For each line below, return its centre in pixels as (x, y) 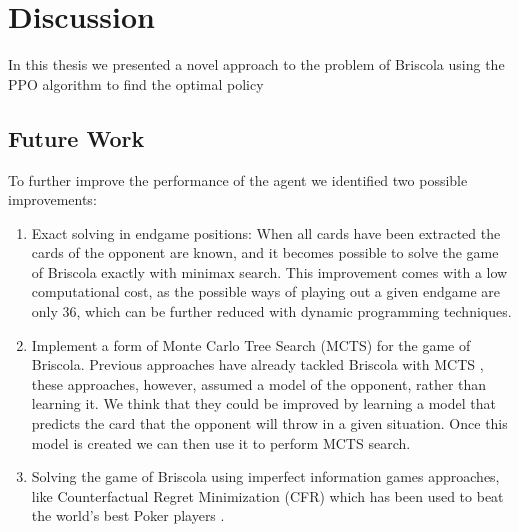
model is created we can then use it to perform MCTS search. (221, 442)
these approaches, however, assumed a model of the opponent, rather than (259, 383)
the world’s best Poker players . (128, 515)
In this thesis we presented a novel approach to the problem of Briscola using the (256, 64)
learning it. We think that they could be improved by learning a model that (263, 403)
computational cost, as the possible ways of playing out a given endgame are (266, 291)
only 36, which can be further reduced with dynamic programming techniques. (271, 311)
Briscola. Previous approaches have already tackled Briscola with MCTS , (257, 364)
